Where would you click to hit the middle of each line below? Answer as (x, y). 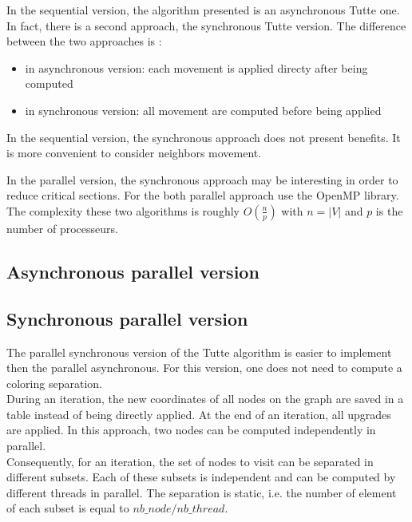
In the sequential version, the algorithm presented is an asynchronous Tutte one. (203, 10)
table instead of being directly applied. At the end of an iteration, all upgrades (199, 414)
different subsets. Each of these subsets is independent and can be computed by (201, 477)
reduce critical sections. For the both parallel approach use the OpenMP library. (203, 195)
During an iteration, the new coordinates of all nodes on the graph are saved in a (205, 399)
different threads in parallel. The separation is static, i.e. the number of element (202, 492)
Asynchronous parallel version (133, 271)
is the (389, 210)
